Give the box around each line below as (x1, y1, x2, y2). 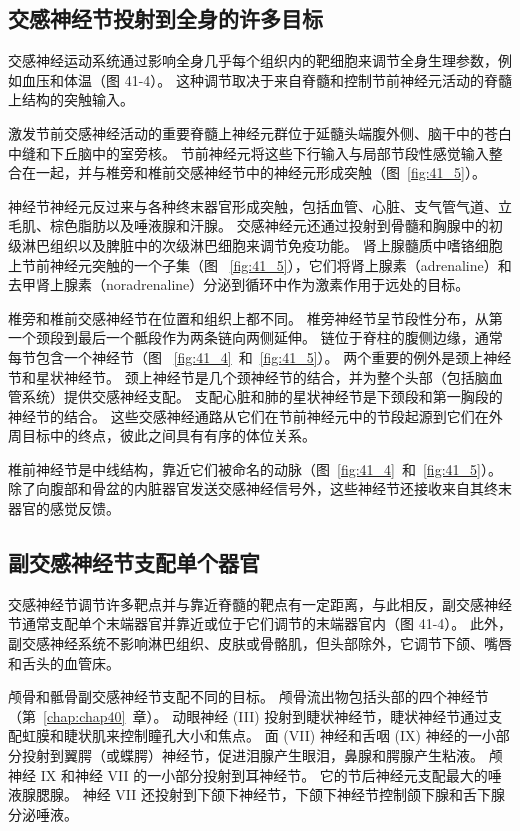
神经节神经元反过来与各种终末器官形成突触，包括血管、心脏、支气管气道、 (8, 195, 498, 216)
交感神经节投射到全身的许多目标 (8, 3, 323, 34)
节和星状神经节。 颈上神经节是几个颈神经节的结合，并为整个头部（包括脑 (8, 366, 489, 387)
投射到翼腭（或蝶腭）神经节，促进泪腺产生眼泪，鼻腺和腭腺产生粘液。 (21, 745, 484, 766)
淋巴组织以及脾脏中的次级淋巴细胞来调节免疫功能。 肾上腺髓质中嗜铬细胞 (21, 234, 503, 255)
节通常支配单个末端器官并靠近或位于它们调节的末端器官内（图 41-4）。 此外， (8, 613, 512, 634)
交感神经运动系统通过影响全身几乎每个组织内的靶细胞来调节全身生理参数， (8, 50, 498, 71)
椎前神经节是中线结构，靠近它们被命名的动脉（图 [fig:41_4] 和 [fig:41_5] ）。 (8, 458, 502, 479)
